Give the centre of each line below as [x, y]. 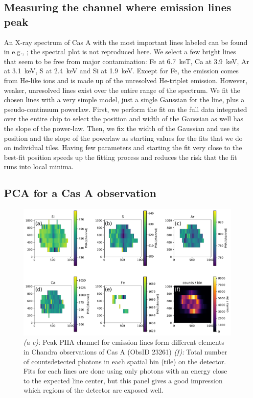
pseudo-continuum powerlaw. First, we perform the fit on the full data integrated [126, 109]
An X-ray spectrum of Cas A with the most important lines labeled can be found [126, 42]
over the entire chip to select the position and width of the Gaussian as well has [124, 119]
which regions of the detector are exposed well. [94, 390]
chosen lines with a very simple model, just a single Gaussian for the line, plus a [124, 99]
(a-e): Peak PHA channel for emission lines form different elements [124, 342]
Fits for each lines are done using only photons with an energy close [125, 371]
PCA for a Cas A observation [80, 193]
